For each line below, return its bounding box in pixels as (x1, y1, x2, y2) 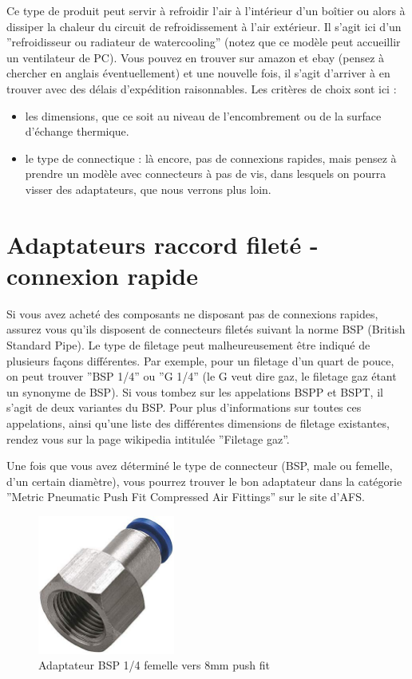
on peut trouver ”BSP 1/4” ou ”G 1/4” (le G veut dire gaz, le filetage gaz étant (6, 368, 397, 385)
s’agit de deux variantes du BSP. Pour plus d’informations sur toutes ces (6, 399, 362, 416)
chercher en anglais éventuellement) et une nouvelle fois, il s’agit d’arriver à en (6, 65, 390, 81)
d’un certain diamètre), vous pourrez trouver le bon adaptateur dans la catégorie (6, 472, 402, 489)
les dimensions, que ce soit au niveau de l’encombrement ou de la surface (25, 107, 382, 124)
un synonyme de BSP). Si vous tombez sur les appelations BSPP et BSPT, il (6, 383, 383, 400)
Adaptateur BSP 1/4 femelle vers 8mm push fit (38, 657, 270, 673)
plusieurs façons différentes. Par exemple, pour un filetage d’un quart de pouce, (6, 352, 394, 369)
